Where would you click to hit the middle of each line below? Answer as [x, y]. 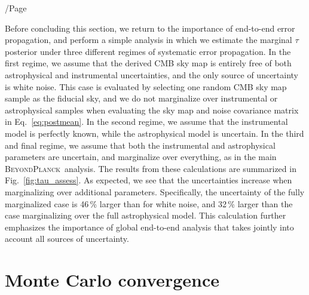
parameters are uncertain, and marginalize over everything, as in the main [141, 157]
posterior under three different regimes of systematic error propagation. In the [148, 51]
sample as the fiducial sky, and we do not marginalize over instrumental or [141, 98]
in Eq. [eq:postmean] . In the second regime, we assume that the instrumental [146, 122]
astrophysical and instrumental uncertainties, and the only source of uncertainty [152, 74]
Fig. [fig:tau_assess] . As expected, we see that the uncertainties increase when [149, 180]
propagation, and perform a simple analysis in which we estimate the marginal [149, 40]
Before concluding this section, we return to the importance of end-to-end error [150, 28]
